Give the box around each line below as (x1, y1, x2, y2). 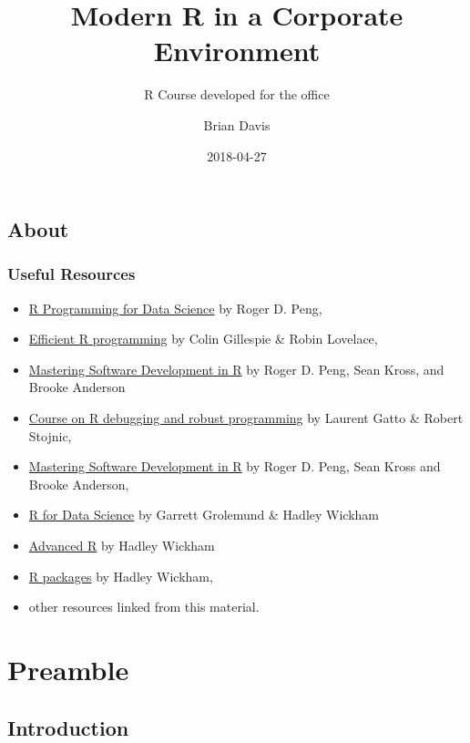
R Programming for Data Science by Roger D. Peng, (28, 298, 322, 317)
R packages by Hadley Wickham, (28, 566, 213, 585)
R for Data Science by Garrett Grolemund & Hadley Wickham (28, 505, 379, 524)
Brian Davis (203, 115, 271, 134)
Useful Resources (7, 263, 136, 285)
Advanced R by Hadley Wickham (28, 536, 215, 555)
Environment (153, 32, 321, 69)
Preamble (7, 651, 129, 688)
